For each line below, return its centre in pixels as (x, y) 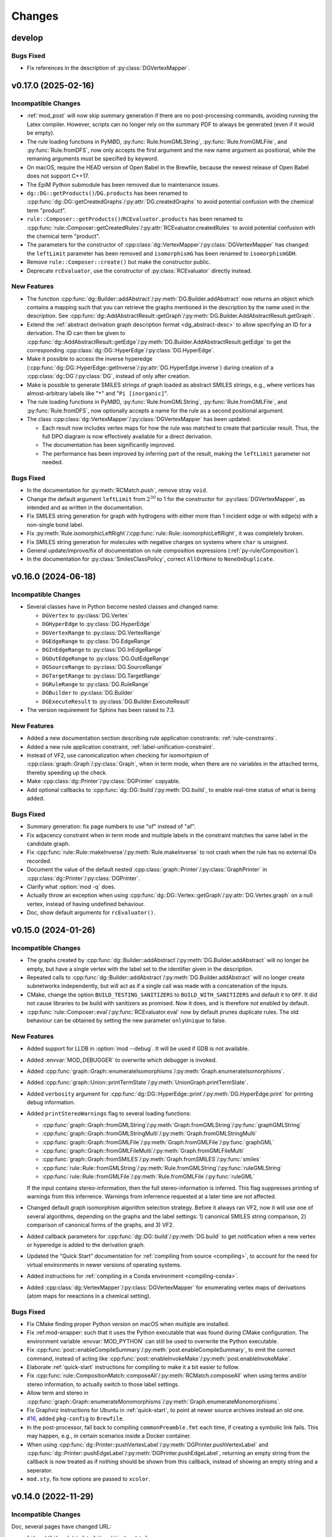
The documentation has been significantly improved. (109, 445)
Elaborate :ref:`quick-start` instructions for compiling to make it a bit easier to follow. (133, 1367)
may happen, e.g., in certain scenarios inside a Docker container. (109, 1436)
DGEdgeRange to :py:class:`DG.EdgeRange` (97, 641)
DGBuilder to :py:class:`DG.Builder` (88, 693)
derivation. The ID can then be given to (76, 333)
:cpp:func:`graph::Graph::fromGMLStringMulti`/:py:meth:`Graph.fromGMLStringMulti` (150, 1134)
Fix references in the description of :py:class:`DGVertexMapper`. (108, 68)
